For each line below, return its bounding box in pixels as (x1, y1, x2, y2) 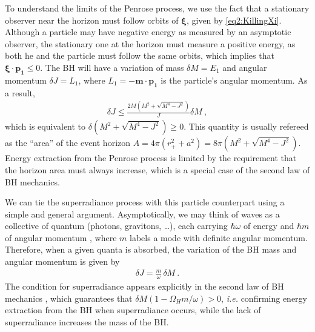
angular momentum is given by (5, 255, 120, 268)
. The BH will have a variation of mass (40, 61, 184, 73)
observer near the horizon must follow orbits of (5, 13, 179, 26)
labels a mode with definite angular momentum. (130, 231, 308, 244)
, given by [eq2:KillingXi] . (186, 13, 282, 26)
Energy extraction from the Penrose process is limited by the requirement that (5, 151, 297, 164)
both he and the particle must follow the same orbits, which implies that (5, 49, 274, 62)
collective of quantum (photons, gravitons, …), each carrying (5, 219, 228, 232)
